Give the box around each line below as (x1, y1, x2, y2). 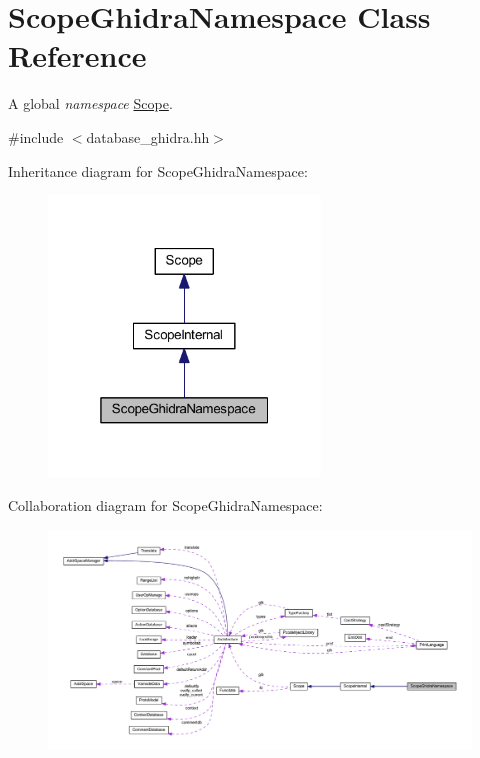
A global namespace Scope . (8, 93, 173, 114)
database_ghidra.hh (86, 126, 210, 147)
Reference (8, 35, 147, 76)
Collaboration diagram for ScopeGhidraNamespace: (8, 494, 323, 515)
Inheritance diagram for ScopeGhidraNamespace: (8, 160, 308, 181)
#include (8, 126, 64, 147)
